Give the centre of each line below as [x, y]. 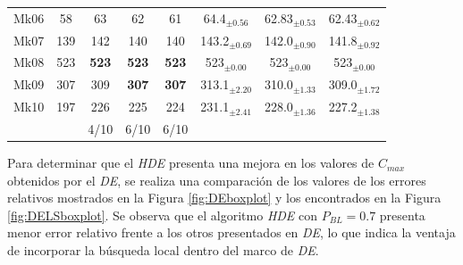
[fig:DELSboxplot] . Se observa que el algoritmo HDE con [163, 215]
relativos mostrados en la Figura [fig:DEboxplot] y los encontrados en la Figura [224, 198]
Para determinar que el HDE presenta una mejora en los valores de [191, 163]
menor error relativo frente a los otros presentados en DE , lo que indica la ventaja [231, 232]
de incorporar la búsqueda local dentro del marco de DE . [163, 250]
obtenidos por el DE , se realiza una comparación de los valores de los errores [217, 180]
